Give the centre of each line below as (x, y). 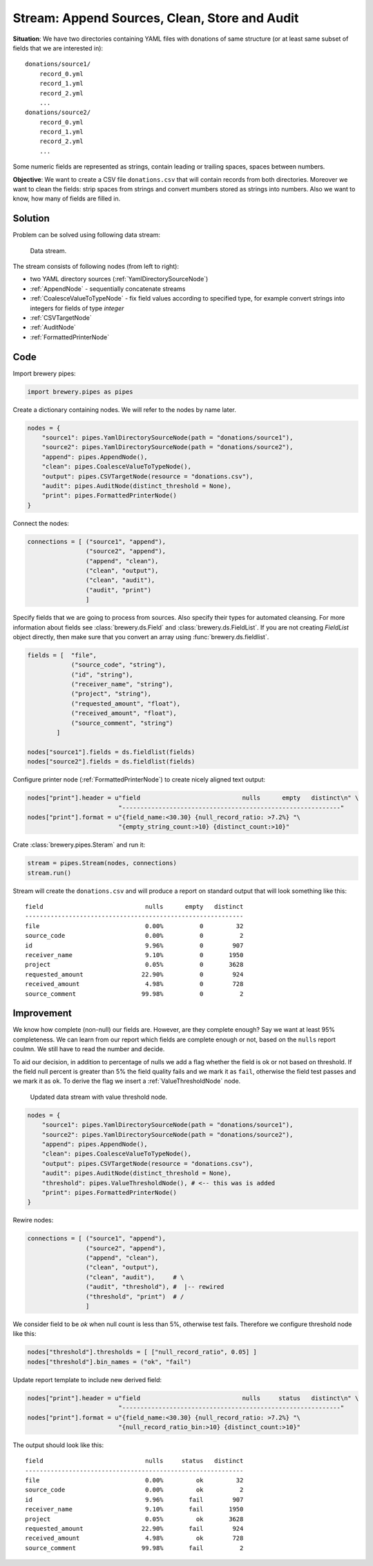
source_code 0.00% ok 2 (134, 1490)
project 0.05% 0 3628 (134, 965)
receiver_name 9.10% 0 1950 (134, 955)
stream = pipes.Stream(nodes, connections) (102, 863)
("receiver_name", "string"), (122, 685)
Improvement (42, 1013)
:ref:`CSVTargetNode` (61, 318)
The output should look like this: (58, 1445)
